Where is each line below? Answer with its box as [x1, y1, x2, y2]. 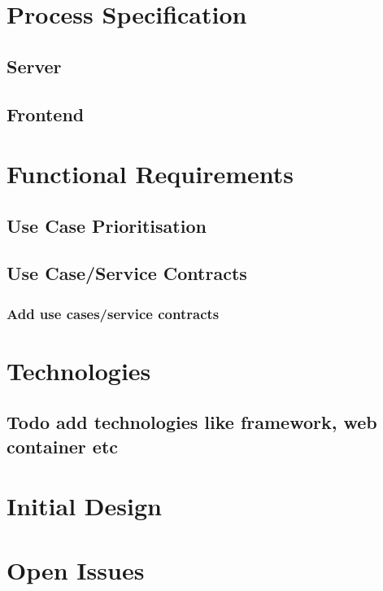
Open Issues [7, 553, 145, 586]
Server [7, 53, 62, 78]
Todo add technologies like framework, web [7, 409, 377, 435]
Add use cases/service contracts [7, 303, 220, 323]
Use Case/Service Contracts [7, 260, 247, 286]
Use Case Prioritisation [7, 212, 207, 238]
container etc [7, 433, 119, 458]
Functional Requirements [7, 157, 294, 190]
